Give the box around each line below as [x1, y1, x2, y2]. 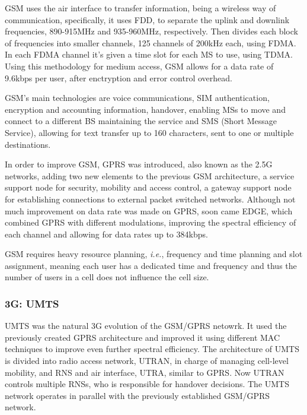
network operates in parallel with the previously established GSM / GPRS [5, 389, 270, 401]
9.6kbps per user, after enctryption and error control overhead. [5, 71, 232, 84]
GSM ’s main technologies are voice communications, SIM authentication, [5, 91, 270, 104]
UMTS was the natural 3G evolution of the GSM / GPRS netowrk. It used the [5, 319, 287, 332]
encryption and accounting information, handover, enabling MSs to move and [5, 103, 286, 115]
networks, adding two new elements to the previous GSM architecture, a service [5, 169, 295, 182]
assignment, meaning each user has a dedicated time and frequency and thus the [5, 259, 297, 271]
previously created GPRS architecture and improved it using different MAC [5, 331, 280, 343]
